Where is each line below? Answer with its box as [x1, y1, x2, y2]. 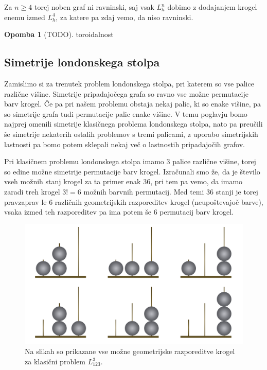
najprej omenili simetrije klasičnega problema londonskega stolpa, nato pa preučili [4, 118, 263, 129]
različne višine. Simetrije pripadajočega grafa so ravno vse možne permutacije [4, 88, 248, 99]
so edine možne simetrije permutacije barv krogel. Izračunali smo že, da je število [4, 166, 260, 177]
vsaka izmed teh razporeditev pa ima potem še [4, 206, 152, 217]
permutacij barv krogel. [159, 206, 234, 217]
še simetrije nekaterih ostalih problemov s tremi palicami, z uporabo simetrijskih [4, 128, 258, 139]
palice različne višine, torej [172, 156, 256, 167]
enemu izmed [4, 11, 45, 22]
